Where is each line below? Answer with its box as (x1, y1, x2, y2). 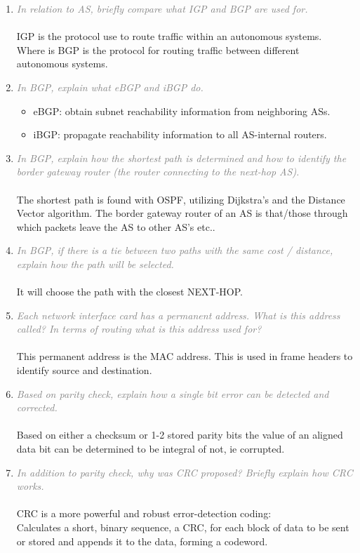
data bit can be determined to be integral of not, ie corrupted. (16, 441, 285, 456)
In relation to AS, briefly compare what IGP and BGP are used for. (16, 1, 308, 15)
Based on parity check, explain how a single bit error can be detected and (16, 386, 329, 401)
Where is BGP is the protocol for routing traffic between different (16, 42, 300, 57)
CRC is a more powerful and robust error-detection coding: (16, 506, 272, 521)
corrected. (16, 400, 58, 415)
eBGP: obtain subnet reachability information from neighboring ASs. (33, 103, 331, 118)
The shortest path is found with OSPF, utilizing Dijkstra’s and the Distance (16, 192, 345, 206)
